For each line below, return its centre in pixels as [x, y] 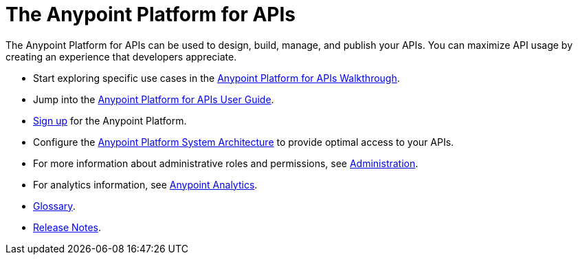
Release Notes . [67, 227]
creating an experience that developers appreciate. [121, 56]
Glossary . [54, 206]
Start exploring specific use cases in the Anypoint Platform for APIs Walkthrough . [216, 78]
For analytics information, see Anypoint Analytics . [145, 184]
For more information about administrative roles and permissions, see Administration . [226, 163]
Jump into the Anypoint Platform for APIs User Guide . [154, 99]
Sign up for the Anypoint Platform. [110, 120]
